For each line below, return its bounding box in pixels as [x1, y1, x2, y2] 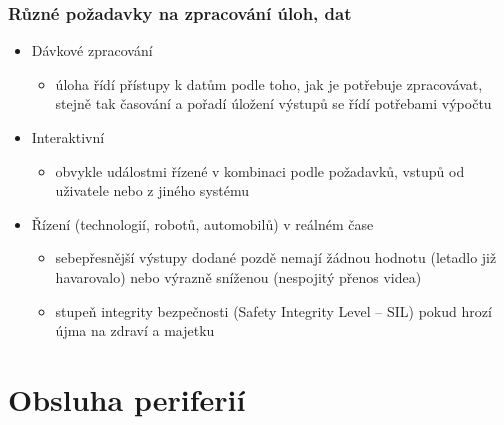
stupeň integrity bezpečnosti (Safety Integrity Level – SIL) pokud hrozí [55, 300, 492, 321]
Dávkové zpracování [31, 40, 153, 61]
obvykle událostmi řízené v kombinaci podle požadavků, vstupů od [55, 160, 465, 181]
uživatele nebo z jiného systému [55, 180, 250, 201]
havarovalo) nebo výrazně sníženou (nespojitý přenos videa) [55, 266, 422, 287]
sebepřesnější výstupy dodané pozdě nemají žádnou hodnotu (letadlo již [55, 247, 497, 268]
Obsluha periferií [8, 378, 246, 419]
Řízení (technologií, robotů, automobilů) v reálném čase [31, 213, 374, 234]
